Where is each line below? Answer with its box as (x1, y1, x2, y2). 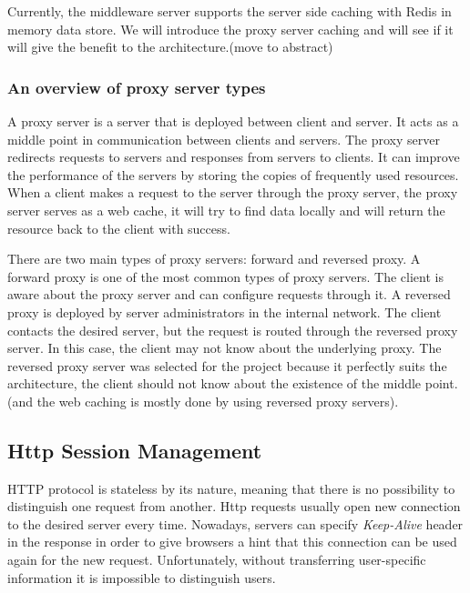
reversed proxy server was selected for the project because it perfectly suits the (7, 356, 447, 375)
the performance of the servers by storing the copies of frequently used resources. (7, 165, 459, 184)
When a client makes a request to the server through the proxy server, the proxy (7, 183, 458, 202)
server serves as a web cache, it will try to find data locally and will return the (7, 200, 445, 219)
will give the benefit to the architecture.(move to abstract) (7, 37, 333, 56)
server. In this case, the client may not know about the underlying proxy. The (7, 338, 442, 357)
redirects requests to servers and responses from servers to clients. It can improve (7, 147, 460, 166)
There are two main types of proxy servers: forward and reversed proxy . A (7, 249, 421, 268)
